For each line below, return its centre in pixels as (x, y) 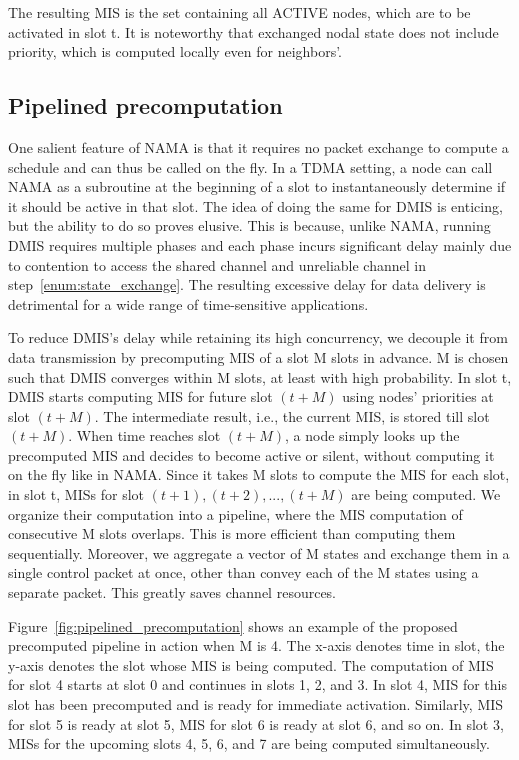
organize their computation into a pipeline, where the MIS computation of (235, 513)
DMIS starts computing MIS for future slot (140, 396)
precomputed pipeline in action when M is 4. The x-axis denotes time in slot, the (256, 645)
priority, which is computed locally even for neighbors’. (175, 51)
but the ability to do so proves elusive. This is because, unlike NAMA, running (249, 225)
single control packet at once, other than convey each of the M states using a (243, 572)
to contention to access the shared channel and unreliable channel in (217, 264)
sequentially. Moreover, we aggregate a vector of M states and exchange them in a (259, 552)
